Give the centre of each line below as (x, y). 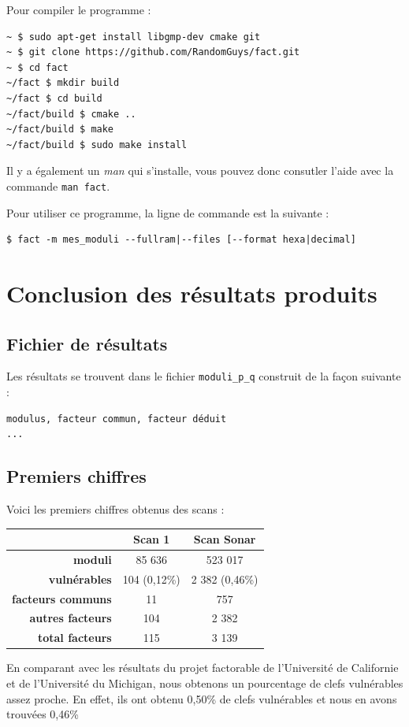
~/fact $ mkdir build (63, 83)
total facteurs (74, 638)
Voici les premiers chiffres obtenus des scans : (115, 509)
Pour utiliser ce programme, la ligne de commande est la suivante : (168, 212)
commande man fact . (58, 185)
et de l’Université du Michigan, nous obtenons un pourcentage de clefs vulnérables (205, 683)
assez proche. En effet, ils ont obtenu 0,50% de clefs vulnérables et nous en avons (202, 698)
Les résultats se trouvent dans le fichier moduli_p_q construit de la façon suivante (204, 376)
